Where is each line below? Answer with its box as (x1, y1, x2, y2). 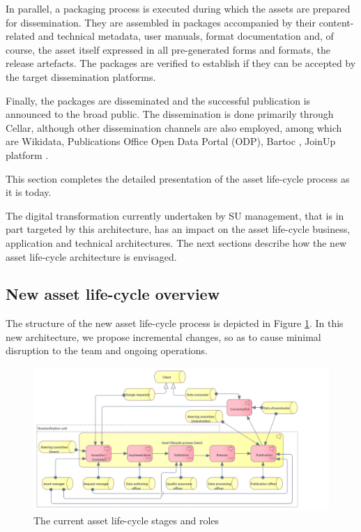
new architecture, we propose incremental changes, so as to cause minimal (6, 329, 321, 344)
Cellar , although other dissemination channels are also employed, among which (6, 120, 342, 135)
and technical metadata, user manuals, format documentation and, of (38, 29, 334, 43)
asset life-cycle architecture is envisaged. (6, 249, 177, 264)
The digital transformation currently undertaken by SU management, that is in (6, 208, 344, 222)
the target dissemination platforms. (6, 69, 156, 84)
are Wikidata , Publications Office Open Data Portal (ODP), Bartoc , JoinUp (6, 134, 336, 149)
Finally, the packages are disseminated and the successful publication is (6, 93, 311, 107)
